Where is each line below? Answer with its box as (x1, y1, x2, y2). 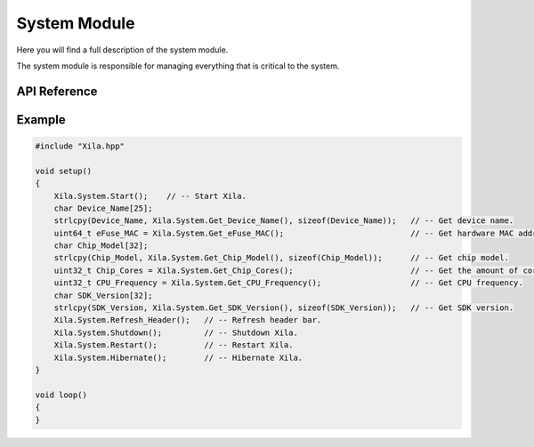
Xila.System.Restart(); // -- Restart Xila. (53, 340, 294, 350)
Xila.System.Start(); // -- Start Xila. (53, 191, 247, 201)
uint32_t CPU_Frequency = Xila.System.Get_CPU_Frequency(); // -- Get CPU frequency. (53, 278, 524, 288)
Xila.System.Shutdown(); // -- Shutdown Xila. (53, 327, 298, 338)
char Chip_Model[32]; (53, 241, 149, 251)
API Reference (16, 84, 98, 99)
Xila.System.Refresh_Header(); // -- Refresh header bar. (53, 315, 322, 325)
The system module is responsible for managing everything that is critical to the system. (16, 60, 340, 71)
